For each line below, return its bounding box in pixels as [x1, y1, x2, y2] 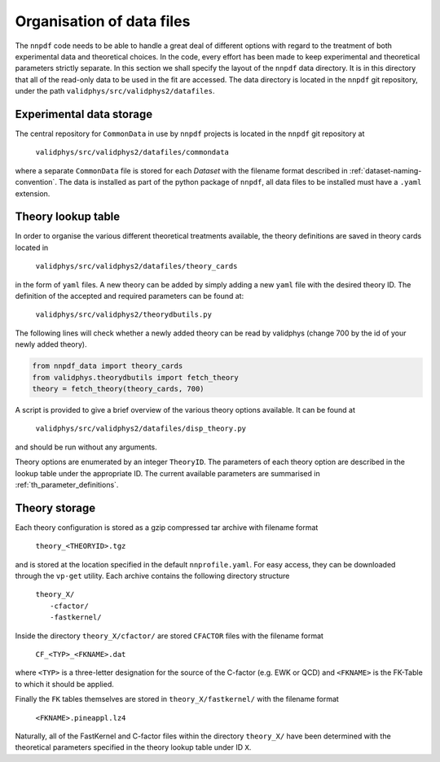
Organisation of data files [15, 12, 191, 30]
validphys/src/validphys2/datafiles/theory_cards [35, 261, 238, 271]
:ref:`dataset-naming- [349, 165, 422, 175]
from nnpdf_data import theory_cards [32, 361, 183, 370]
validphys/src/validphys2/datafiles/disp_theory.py [35, 424, 247, 433]
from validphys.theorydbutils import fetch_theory [32, 373, 240, 382]
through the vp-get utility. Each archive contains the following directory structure [15, 571, 290, 580]
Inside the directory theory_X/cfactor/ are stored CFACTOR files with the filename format [15, 631, 323, 641]
